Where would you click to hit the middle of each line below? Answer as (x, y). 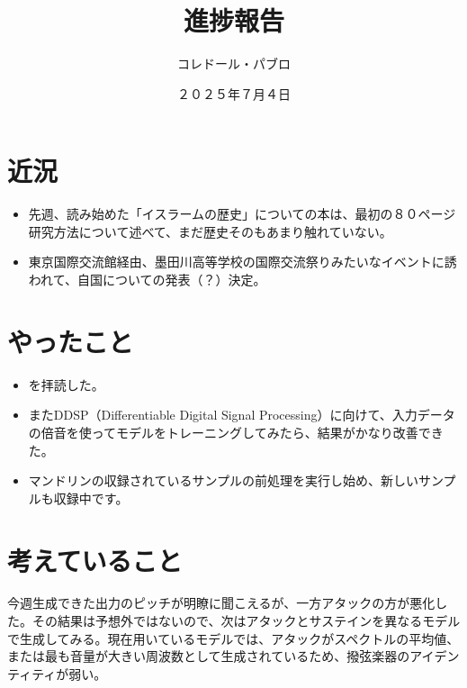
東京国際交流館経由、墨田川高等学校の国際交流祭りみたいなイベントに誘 (242, 262)
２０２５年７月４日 (234, 93)
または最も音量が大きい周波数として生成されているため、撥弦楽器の (209, 656)
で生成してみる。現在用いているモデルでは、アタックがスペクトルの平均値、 (233, 638)
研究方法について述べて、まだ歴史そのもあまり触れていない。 (210, 231)
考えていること (95, 560)
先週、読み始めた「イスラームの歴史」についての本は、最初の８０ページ (242, 214)
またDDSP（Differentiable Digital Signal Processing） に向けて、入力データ (242, 415)
